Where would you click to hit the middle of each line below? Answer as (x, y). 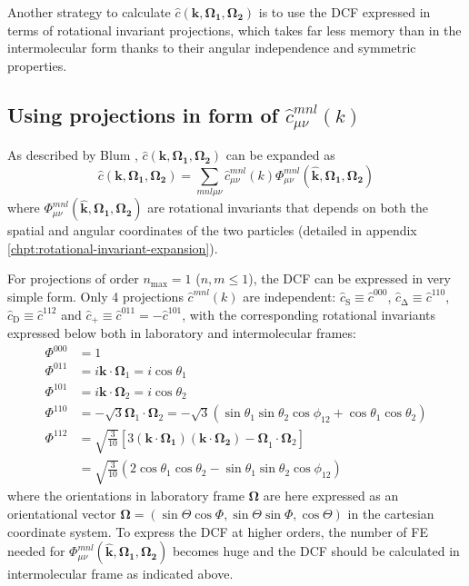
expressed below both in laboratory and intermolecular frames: (182, 333)
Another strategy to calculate (89, 12)
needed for (36, 551)
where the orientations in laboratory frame (126, 496)
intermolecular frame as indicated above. (120, 574)
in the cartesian (391, 513)
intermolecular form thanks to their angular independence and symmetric (212, 48)
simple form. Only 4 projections (95, 297)
